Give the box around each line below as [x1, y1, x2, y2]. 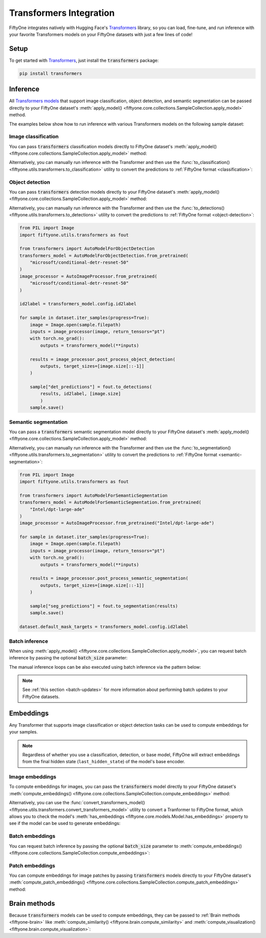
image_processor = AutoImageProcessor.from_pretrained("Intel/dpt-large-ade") [19, 520, 214, 526]
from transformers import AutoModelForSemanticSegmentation [19, 492, 168, 498]
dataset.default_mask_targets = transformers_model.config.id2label [19, 624, 189, 630]
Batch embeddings [9, 833, 56, 840]
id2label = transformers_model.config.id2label [19, 301, 136, 307]
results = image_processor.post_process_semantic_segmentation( [30, 575, 189, 581]
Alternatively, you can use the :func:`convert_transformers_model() [9, 800, 145, 806]
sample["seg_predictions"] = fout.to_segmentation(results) [30, 603, 178, 609]
